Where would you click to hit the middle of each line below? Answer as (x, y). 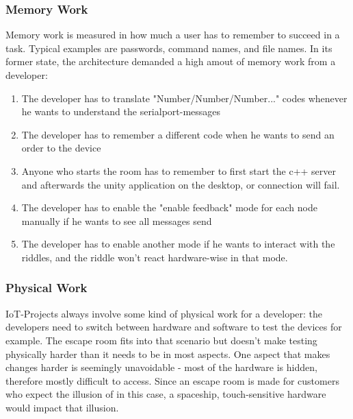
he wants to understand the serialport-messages (121, 111)
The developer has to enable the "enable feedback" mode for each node (169, 207)
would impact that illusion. (62, 407)
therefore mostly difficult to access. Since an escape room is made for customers (172, 380)
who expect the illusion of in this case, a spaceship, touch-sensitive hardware (166, 394)
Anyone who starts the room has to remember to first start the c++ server (179, 170)
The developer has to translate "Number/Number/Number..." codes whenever (184, 98)
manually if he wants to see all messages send (117, 220)
